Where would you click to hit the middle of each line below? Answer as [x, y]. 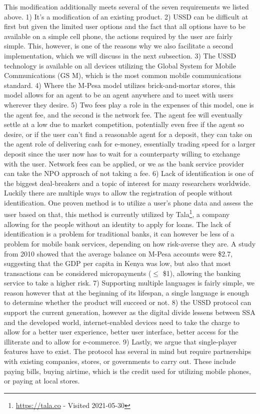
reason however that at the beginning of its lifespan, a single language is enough [127, 292]
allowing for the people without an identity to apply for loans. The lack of [117, 224]
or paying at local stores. [42, 381]
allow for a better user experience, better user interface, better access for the [121, 332]
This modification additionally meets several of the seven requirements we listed [126, 6]
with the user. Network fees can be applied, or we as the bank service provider [124, 163]
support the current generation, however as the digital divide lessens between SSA [130, 312]
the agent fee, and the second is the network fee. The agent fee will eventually [123, 114]
